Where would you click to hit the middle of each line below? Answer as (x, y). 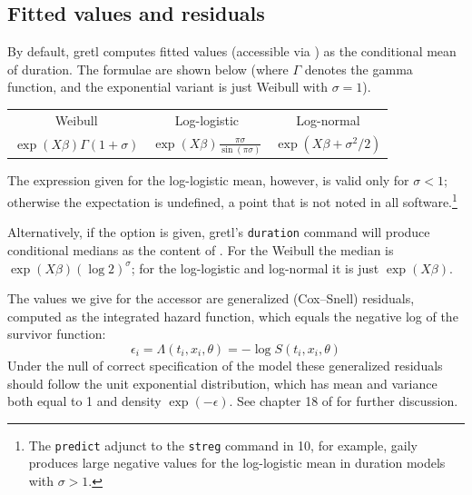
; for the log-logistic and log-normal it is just (255, 267)
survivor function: (57, 334)
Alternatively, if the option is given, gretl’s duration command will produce (219, 232)
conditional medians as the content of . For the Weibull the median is (201, 249)
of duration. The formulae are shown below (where (148, 69)
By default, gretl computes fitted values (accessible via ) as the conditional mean (232, 51)
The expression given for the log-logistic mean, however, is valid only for (208, 180)
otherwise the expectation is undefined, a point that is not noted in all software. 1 (232, 200)
